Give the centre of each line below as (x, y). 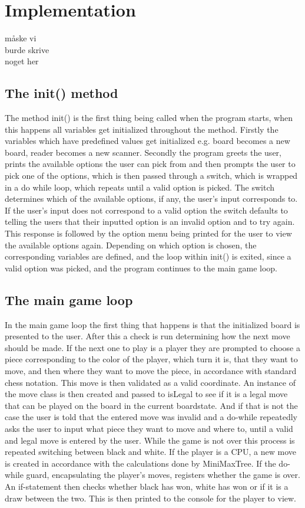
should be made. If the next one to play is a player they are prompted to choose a (152, 347)
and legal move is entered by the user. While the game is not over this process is (150, 440)
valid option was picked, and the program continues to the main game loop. (141, 268)
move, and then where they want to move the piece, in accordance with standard (151, 371)
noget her (22, 61)
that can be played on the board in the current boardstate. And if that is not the (151, 405)
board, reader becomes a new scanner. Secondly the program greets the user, (143, 152)
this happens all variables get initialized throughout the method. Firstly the (142, 129)
